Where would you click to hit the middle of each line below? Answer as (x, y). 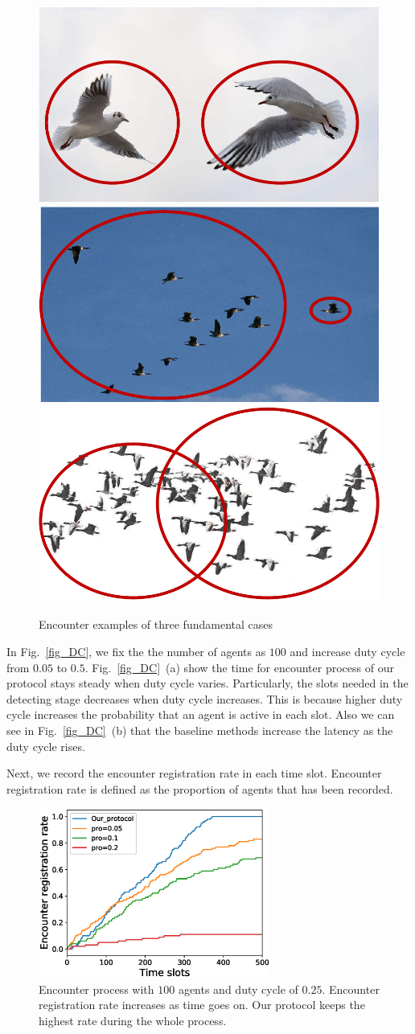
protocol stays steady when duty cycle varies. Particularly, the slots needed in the (207, 683)
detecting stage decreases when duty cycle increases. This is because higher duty (205, 698)
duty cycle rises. (46, 746)
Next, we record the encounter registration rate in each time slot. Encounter (194, 773)
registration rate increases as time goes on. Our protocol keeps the (202, 1005)
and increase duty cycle (347, 652)
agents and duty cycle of (238, 989)
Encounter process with (97, 989)
